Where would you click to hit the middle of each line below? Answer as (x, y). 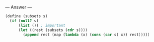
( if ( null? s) (24, 21)
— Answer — (19, 7)
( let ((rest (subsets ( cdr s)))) (53, 30)
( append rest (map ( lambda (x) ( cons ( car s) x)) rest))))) (86, 35)
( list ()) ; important (42, 25)
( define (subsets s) (27, 16)
